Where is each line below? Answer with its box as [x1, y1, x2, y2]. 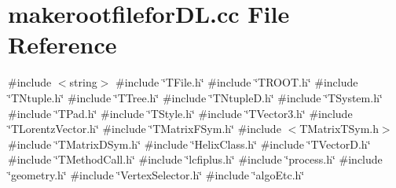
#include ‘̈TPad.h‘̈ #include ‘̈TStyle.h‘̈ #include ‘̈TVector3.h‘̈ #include [8, 105, 353, 121]
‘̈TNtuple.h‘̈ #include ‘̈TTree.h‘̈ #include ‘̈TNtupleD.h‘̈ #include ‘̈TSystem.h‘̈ [8, 89, 383, 105]
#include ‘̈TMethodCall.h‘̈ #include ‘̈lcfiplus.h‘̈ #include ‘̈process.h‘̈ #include [8, 151, 383, 168]
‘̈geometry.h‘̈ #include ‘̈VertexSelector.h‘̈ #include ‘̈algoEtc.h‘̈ [8, 166, 305, 182]
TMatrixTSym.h [299, 120, 379, 137]
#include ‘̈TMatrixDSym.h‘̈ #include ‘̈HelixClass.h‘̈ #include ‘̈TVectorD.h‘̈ [8, 135, 371, 152]
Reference [8, 28, 117, 61]
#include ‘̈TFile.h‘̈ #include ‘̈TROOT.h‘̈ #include [115, 74, 358, 90]
